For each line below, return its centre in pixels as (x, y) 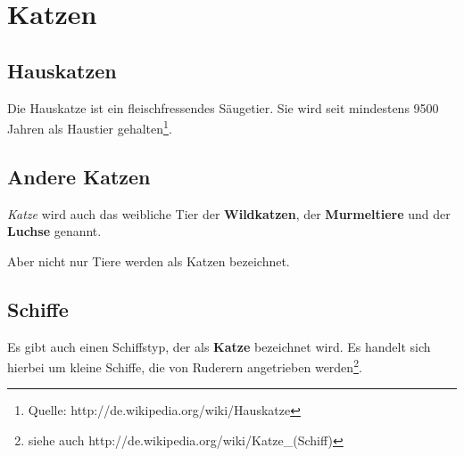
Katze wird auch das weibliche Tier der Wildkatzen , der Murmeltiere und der (229, 213)
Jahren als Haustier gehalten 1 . (90, 127)
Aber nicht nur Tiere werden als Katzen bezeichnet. (149, 261)
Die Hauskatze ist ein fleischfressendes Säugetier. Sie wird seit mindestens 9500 (223, 107)
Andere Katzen (79, 176)
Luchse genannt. (54, 231)
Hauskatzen (62, 70)
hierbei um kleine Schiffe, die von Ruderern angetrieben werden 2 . (185, 366)
